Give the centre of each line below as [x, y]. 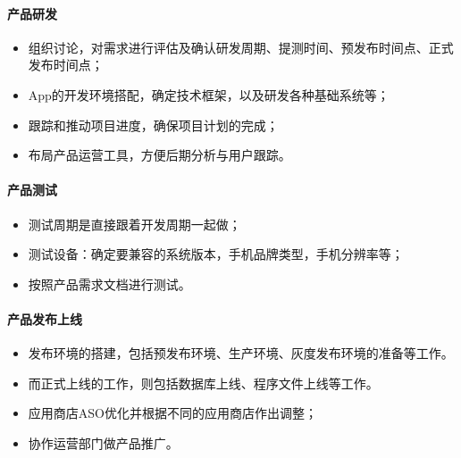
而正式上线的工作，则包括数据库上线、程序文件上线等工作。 [203, 383]
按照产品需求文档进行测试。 [109, 283]
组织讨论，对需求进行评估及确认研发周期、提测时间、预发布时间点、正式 [241, 47]
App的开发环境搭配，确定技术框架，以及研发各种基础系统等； [209, 94]
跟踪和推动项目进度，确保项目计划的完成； [153, 125]
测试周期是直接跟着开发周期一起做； [134, 224]
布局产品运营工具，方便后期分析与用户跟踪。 [159, 155]
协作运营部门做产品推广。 [103, 442]
